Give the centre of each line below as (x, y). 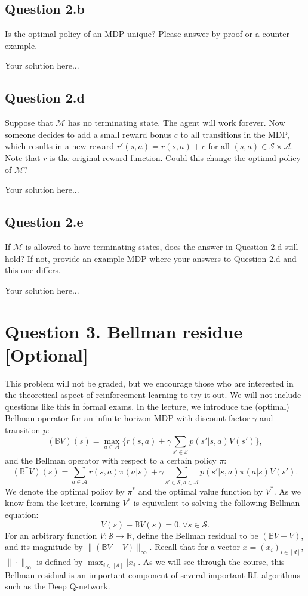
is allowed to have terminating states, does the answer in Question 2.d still (162, 246)
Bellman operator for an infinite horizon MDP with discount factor (127, 418)
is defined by (60, 562)
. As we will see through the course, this (211, 562)
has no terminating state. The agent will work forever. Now (177, 123)
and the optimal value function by (201, 491)
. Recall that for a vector (195, 547)
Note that (23, 157)
